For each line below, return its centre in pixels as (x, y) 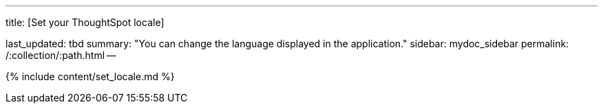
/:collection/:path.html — (61, 55)
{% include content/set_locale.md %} (90, 76)
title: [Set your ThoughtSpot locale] (85, 22)
